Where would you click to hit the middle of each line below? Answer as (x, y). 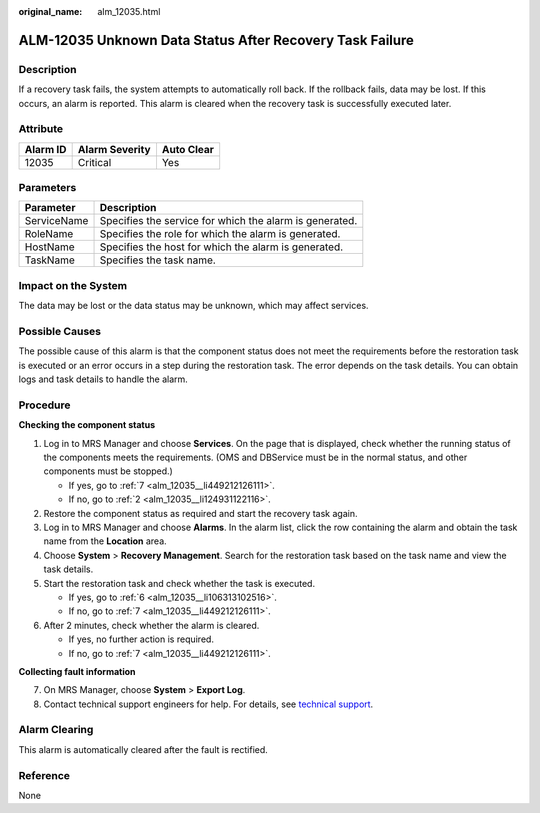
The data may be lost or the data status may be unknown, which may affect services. (193, 306)
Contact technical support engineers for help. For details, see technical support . (208, 704)
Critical (94, 162)
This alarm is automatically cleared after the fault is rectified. (143, 749)
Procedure (44, 405)
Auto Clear (188, 149)
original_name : (50, 11)
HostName (49, 247)
